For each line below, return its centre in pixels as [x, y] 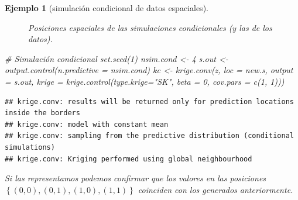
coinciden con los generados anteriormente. [215, 189]
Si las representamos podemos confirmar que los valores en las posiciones [136, 178]
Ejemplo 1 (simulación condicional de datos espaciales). [107, 8]
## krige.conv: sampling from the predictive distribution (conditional [149, 136]
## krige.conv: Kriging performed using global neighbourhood [129, 159]
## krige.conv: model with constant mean [87, 124]
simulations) [30, 147]
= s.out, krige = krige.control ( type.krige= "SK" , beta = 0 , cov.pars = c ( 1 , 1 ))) [145, 81]
